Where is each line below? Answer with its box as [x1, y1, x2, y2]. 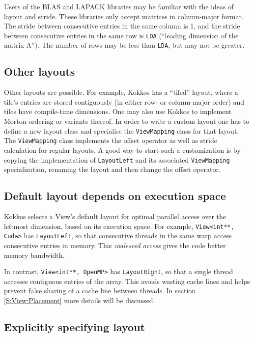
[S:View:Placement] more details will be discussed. [4, 295, 155, 305]
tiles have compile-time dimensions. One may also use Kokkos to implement [4, 106, 232, 116]
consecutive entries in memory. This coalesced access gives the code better [4, 240, 226, 250]
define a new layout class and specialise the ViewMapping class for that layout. [4, 125, 239, 136]
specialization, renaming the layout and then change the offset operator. [4, 164, 221, 174]
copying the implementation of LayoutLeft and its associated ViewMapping [4, 154, 230, 165]
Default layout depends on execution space [4, 188, 226, 203]
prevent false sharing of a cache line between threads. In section [4, 285, 196, 296]
